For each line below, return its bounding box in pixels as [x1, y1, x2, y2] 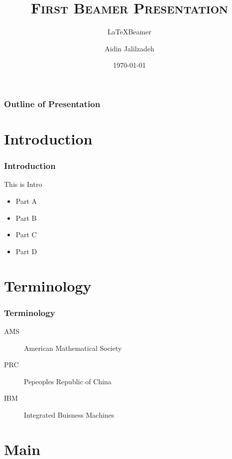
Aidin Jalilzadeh [105, 43, 154, 53]
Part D [15, 246, 37, 256]
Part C [15, 229, 37, 240]
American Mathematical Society [24, 342, 122, 353]
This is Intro [4, 179, 42, 189]
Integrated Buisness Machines [24, 409, 115, 420]
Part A [15, 196, 37, 206]
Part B [15, 212, 37, 223]
